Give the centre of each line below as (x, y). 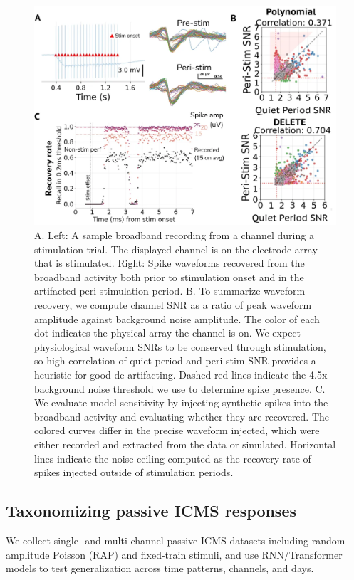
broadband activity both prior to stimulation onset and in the (169, 276)
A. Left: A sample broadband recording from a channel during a (174, 235)
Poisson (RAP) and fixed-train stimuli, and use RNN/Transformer (198, 554)
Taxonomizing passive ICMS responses (151, 511)
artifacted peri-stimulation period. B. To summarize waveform (170, 291)
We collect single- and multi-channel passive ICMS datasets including (157, 540)
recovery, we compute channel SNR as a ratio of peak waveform (173, 305)
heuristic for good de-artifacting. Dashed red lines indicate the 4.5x (181, 374)
